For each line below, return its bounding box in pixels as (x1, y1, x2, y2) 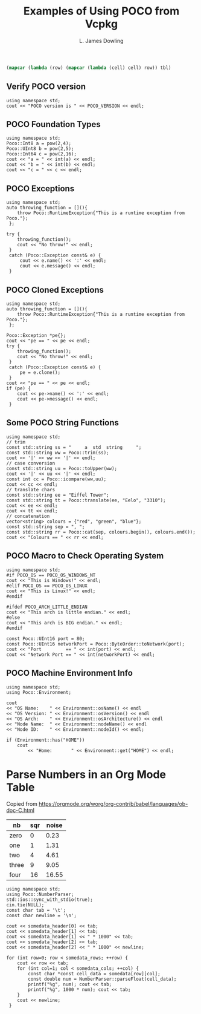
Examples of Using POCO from (23, 4, 180, 18)
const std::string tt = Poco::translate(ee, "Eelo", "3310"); (6, 497, 166, 503)
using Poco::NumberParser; (6, 891, 74, 898)
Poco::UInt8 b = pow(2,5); (6, 146, 74, 152)
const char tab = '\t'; (6, 908, 66, 914)
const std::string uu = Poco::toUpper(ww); (6, 465, 118, 471)
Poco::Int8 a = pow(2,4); (6, 140, 71, 146)
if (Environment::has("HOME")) (6, 737, 85, 743)
